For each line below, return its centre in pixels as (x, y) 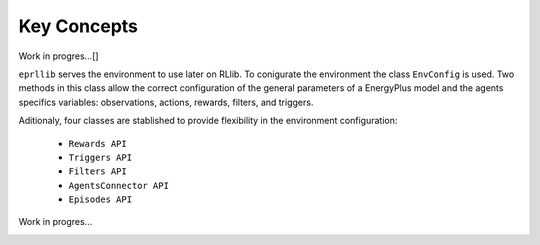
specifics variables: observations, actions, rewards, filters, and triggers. (166, 102)
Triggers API (100, 157)
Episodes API (100, 199)
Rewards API (97, 143)
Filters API (97, 171)
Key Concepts (78, 26)
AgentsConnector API (119, 185)
